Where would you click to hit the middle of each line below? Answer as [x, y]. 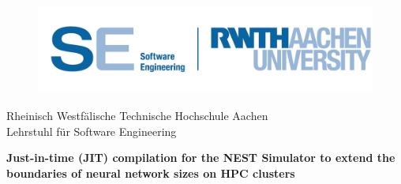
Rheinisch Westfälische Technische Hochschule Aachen [137, 115]
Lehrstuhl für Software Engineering [92, 131]
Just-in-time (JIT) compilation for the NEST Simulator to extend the [201, 158]
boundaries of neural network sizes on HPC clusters [151, 173]
